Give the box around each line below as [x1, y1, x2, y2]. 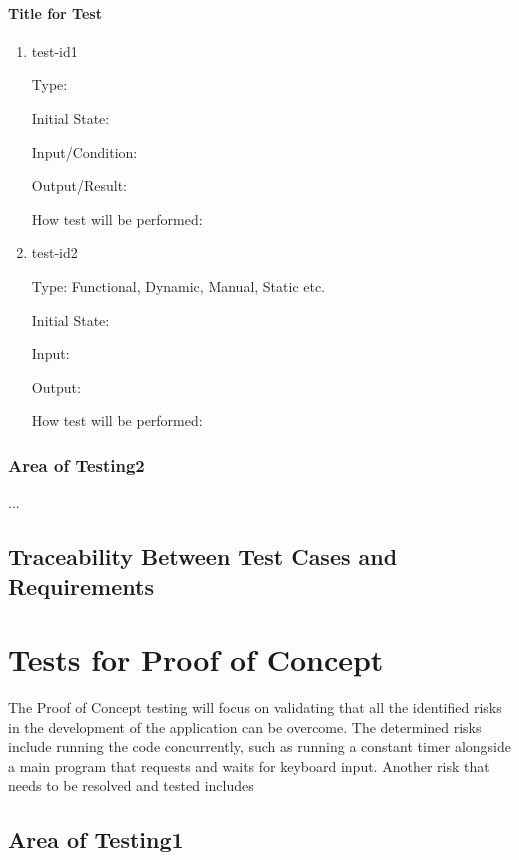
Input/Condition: [31, 141, 138, 162]
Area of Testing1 [8, 824, 184, 855]
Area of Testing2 [8, 452, 145, 477]
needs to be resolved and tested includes [8, 775, 254, 796]
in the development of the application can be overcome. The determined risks [8, 716, 482, 737]
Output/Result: [31, 175, 127, 196]
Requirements [8, 570, 154, 601]
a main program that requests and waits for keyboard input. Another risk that [8, 755, 490, 776]
